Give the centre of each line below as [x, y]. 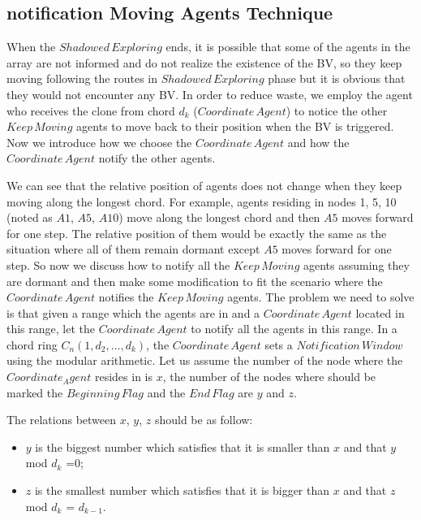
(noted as [30, 217]
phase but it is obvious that [337, 78]
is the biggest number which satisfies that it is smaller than [183, 446]
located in [380, 312]
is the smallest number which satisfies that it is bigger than [182, 490]
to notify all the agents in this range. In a [294, 329]
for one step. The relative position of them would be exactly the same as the [197, 233]
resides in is [123, 377]
